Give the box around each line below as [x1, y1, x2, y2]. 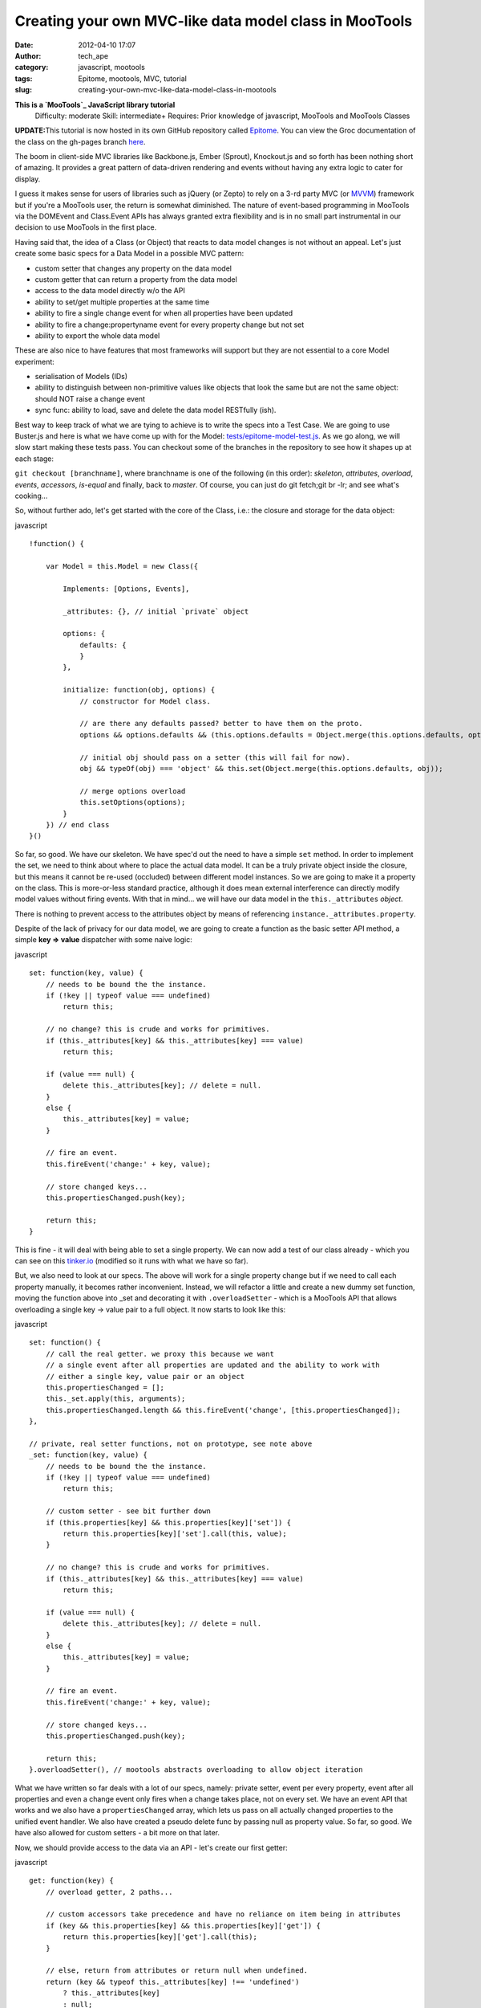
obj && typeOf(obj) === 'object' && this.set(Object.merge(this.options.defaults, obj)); [79, 764, 444, 773]
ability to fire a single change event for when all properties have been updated [34, 308, 293, 318]
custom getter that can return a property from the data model [34, 274, 238, 284]
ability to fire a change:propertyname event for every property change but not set [34, 320, 305, 329]
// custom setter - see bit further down [45, 1507, 212, 1516]
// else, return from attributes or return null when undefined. [45, 1966, 309, 1975]
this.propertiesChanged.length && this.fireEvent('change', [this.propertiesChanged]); [45, 1406, 401, 1414]
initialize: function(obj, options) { [63, 685, 216, 695]
